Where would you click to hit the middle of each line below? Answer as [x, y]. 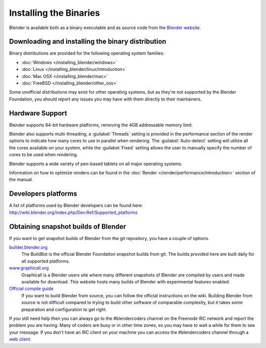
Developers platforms [43, 194]
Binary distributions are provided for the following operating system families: [87, 53]
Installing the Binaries [55, 13]
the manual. [21, 179]
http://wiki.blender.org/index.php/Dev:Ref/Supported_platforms [73, 212]
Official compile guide [31, 289]
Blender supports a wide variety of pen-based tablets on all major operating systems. [96, 164]
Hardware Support [38, 113]
